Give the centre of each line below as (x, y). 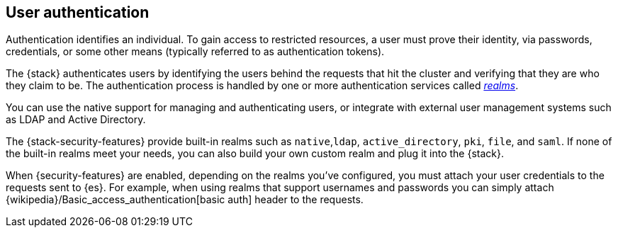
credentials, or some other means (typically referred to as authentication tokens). (195, 52)
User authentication (78, 12)
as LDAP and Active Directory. (76, 120)
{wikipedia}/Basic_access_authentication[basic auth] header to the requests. (185, 200)
